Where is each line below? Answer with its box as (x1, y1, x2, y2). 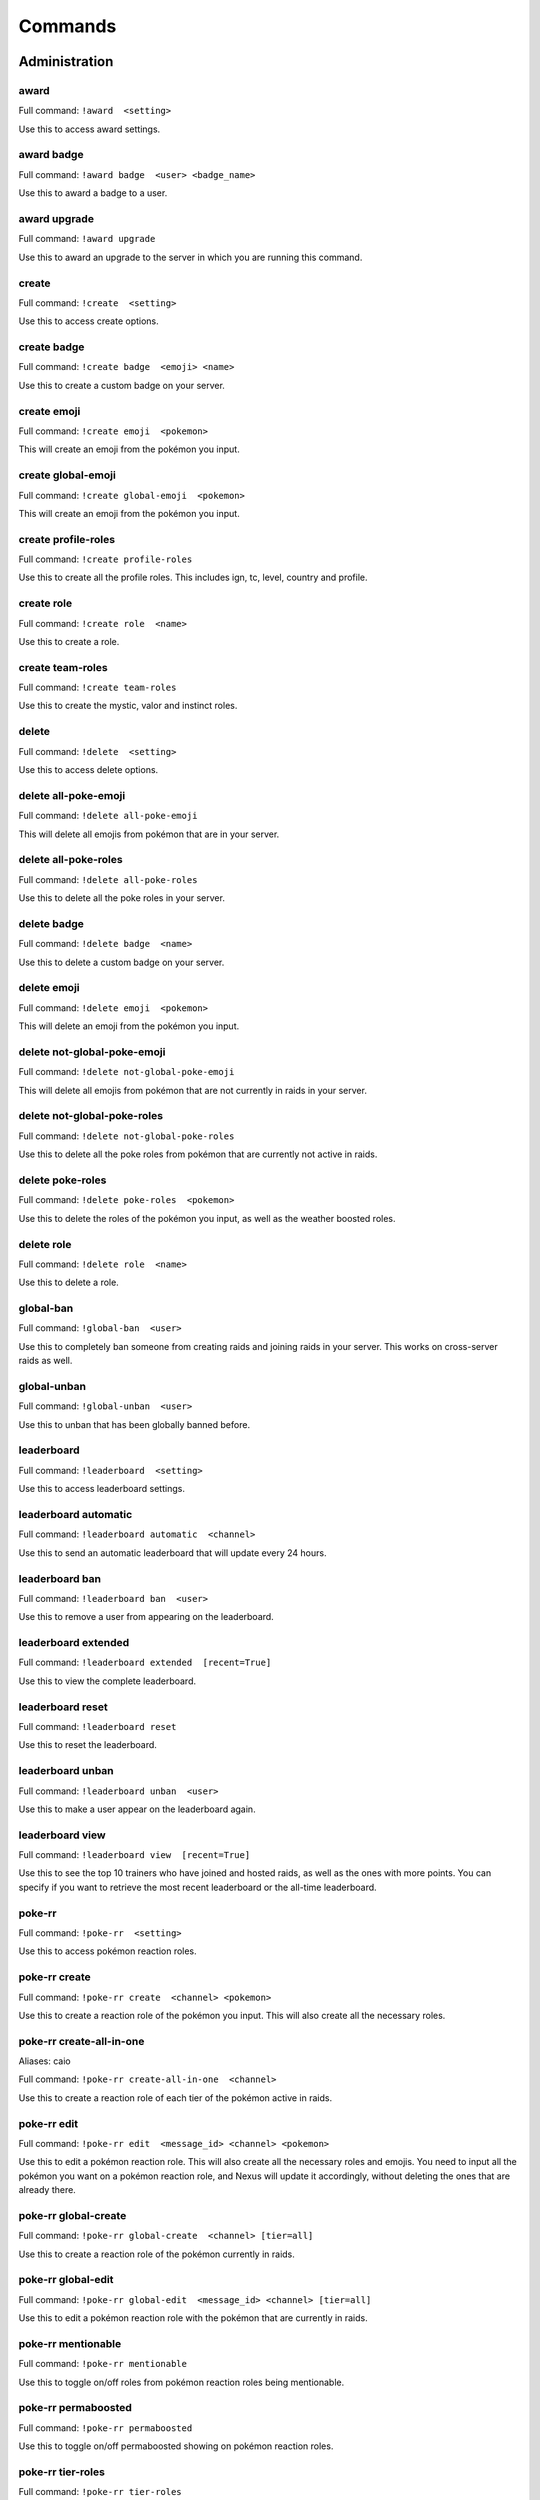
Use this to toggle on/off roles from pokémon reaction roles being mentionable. (18, 2376, 345, 2388)
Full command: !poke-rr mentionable (18, 2358, 187, 2370)
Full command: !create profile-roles (18, 553, 193, 565)
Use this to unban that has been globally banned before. (18, 1418, 250, 1430)
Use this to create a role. (18, 635, 120, 647)
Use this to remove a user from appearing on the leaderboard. (18, 1611, 274, 1623)
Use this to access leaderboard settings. (18, 1483, 185, 1495)
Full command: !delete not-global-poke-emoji (18, 1066, 235, 1078)
